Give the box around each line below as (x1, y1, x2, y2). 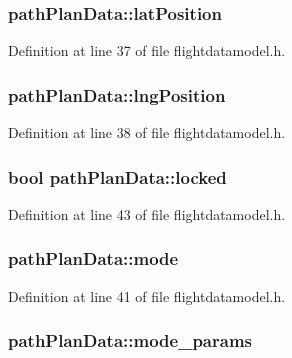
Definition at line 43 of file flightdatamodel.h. (8, 203, 286, 224)
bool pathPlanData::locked (8, 164, 227, 189)
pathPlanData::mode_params (8, 328, 252, 353)
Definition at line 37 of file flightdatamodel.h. (8, 40, 286, 61)
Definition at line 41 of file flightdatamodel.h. (8, 285, 286, 306)
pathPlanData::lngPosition (8, 82, 226, 107)
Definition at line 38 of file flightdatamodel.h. (8, 122, 286, 143)
